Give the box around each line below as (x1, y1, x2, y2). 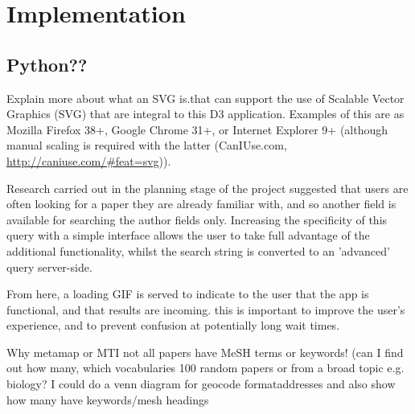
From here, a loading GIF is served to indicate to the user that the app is (6, 285, 369, 302)
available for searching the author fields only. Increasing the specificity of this (6, 211, 388, 227)
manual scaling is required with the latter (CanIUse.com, (6, 137, 287, 154)
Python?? (6, 51, 88, 76)
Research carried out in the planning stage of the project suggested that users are (6, 179, 409, 196)
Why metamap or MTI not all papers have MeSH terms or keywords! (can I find (6, 343, 404, 360)
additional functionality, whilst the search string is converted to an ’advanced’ (6, 242, 390, 259)
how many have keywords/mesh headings (6, 391, 209, 408)
